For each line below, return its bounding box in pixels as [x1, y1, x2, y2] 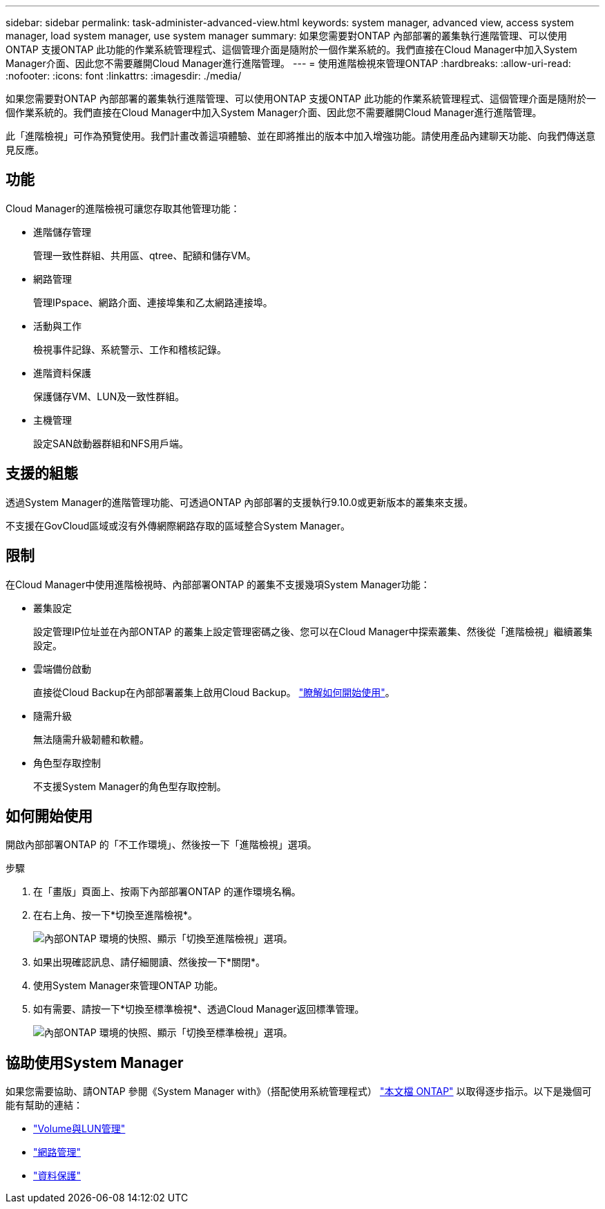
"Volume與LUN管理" [33, 1123, 126, 1135]
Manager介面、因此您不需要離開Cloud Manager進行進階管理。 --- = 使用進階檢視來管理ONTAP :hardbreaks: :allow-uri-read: [6, 57, 571, 69]
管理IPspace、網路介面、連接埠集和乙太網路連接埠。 [33, 296, 273, 308]
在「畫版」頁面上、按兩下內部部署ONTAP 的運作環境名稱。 [33, 885, 301, 898]
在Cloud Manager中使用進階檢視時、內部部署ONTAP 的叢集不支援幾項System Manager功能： [6, 578, 430, 590]
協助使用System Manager [6, 1053, 184, 1071]
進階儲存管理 [33, 225, 91, 238]
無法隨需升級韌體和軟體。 [33, 733, 149, 745]
